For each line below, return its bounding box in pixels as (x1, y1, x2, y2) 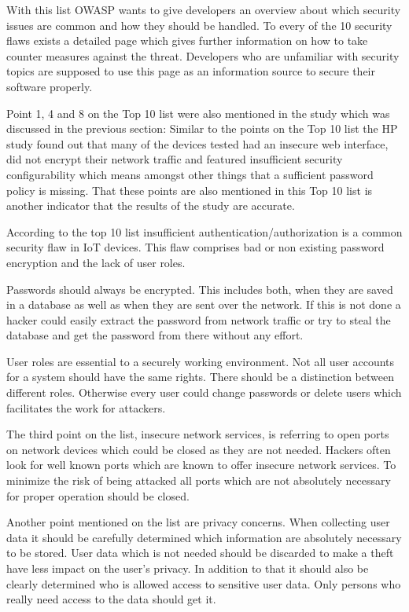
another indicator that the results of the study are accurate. (6, 197, 295, 214)
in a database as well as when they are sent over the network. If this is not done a (6, 296, 401, 313)
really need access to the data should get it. (6, 591, 216, 607)
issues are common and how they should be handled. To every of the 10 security (6, 16, 392, 33)
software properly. (6, 78, 93, 94)
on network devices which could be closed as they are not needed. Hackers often (6, 441, 391, 457)
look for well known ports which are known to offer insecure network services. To (6, 456, 396, 473)
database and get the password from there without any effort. (6, 327, 304, 343)
